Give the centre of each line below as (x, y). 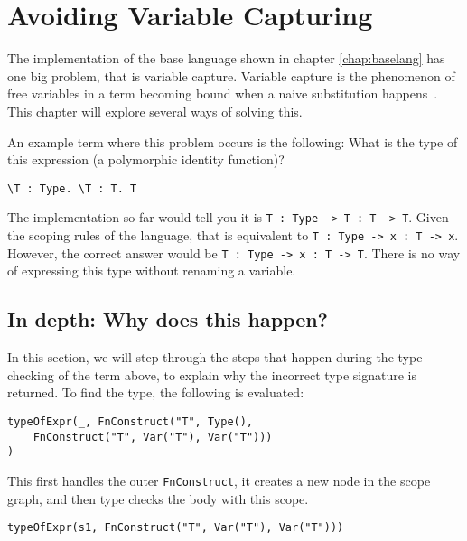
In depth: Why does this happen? (168, 319)
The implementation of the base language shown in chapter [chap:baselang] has (226, 58)
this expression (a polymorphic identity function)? (146, 159)
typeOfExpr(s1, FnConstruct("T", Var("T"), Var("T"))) (176, 528)
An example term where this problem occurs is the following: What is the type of (233, 141)
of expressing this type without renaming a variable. (152, 270)
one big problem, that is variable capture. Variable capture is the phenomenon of (231, 75)
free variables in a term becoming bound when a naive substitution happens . (223, 93)
